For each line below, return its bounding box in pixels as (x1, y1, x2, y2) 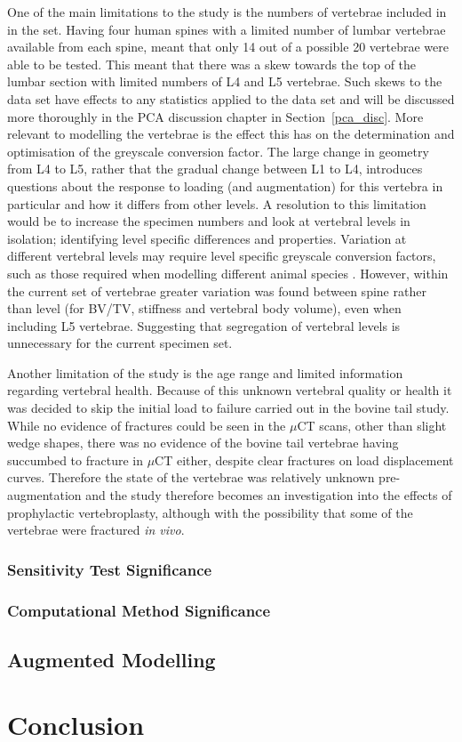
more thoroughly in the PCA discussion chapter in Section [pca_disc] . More (7, 107, 424, 125)
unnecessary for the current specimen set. (7, 334, 233, 352)
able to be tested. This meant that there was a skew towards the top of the (7, 54, 417, 73)
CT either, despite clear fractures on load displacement (155, 450, 454, 469)
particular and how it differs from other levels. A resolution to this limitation (7, 194, 426, 213)
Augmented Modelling (7, 645, 216, 673)
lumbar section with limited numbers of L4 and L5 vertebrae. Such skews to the (7, 72, 442, 91)
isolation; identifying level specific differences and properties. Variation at (7, 229, 407, 247)
